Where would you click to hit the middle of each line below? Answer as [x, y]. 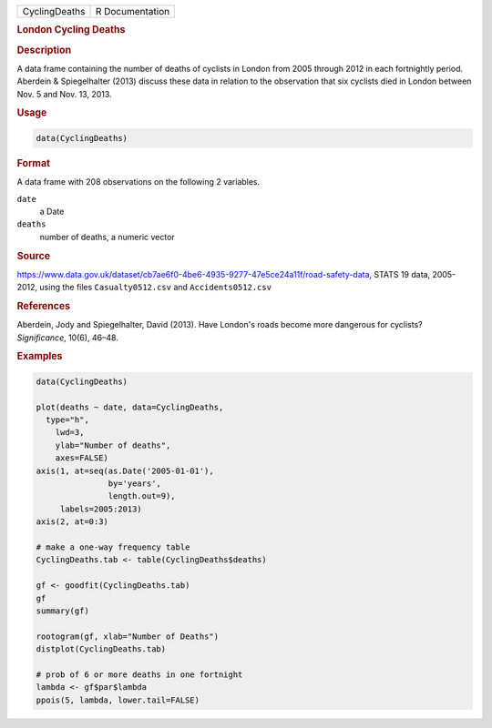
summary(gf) [63, 611]
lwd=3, [70, 433]
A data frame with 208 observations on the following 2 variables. [138, 182]
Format [33, 163]
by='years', [134, 484]
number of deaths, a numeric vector [107, 237]
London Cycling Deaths [71, 30]
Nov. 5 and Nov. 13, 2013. [65, 94]
